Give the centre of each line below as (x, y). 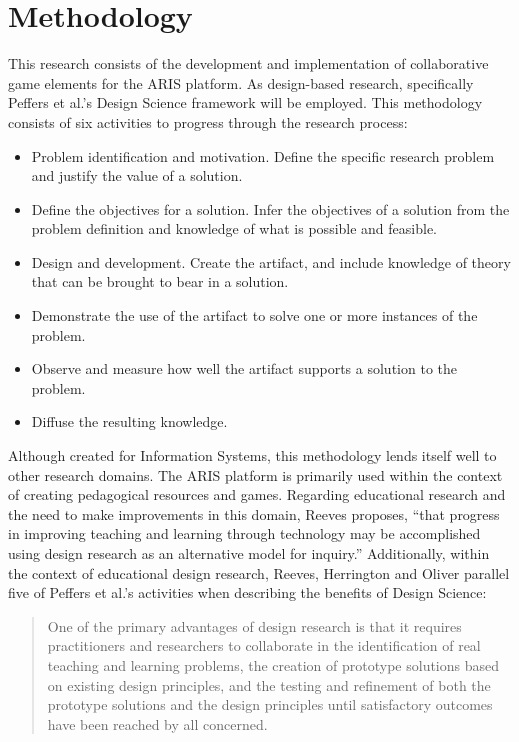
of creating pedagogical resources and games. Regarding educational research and (257, 494)
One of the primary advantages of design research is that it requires (254, 625)
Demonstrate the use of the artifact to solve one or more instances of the (254, 315)
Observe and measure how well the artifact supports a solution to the (244, 368)
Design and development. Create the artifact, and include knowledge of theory (271, 261)
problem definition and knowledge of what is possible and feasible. (234, 228)
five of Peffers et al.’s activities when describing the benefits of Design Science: (247, 592)
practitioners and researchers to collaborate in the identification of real (264, 645)
